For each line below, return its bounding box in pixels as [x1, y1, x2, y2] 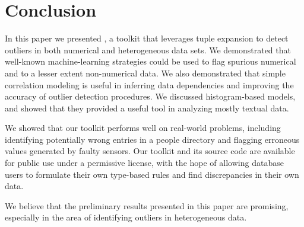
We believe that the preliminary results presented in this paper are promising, [5, 199, 289, 212]
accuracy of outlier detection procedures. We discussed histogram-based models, [5, 90, 296, 103]
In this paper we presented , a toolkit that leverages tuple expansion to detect [5, 32, 289, 44]
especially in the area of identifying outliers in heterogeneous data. [5, 211, 247, 223]
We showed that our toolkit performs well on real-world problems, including [5, 122, 281, 134]
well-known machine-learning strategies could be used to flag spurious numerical [5, 55, 296, 68]
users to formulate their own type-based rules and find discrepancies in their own [5, 168, 299, 180]
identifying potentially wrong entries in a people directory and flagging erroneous [5, 133, 300, 145]
